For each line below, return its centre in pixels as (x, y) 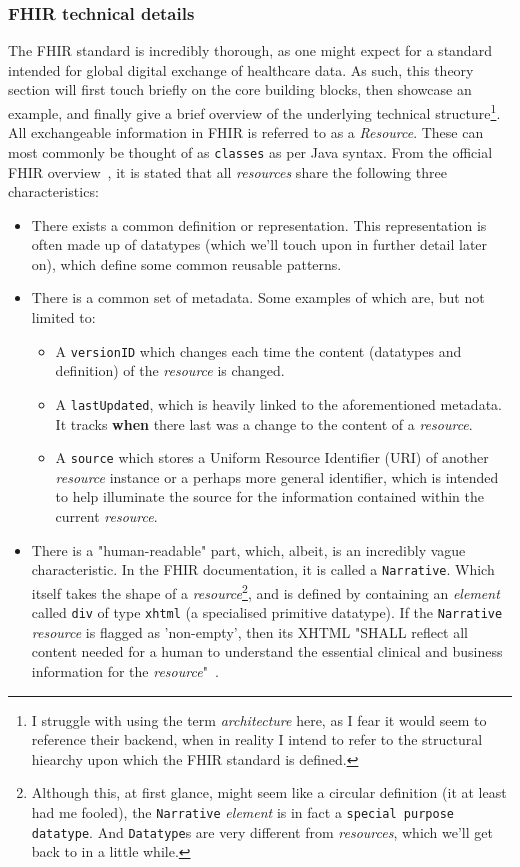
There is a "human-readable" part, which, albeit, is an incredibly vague (248, 549)
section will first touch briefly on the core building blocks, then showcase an (240, 89)
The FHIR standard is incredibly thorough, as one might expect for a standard (250, 50)
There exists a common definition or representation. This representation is (259, 224)
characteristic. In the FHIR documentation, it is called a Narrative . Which (263, 569)
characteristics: (53, 191)
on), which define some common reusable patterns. (186, 263)
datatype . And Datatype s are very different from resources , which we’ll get (262, 831)
